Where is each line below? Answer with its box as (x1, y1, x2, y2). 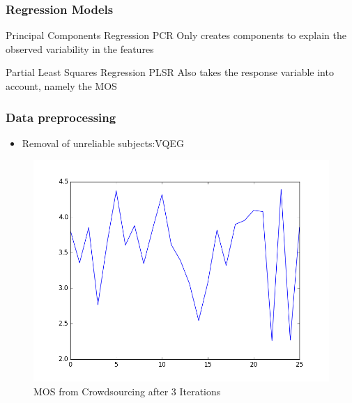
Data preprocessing (6, 108, 116, 126)
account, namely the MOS (6, 79, 117, 93)
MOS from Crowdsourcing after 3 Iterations (33, 384, 221, 398)
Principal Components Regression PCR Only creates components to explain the (6, 28, 346, 43)
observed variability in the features (6, 41, 154, 56)
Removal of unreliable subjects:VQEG (22, 135, 184, 150)
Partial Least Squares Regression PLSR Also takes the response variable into (6, 65, 334, 79)
